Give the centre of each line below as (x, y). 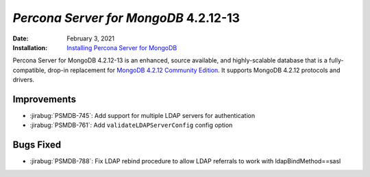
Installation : (30, 47)
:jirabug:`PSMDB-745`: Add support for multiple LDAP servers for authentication (143, 116)
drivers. (23, 80)
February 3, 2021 (91, 38)
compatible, (29, 70)
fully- (336, 60)
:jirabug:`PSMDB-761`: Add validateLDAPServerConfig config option (131, 125)
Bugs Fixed (37, 145)
